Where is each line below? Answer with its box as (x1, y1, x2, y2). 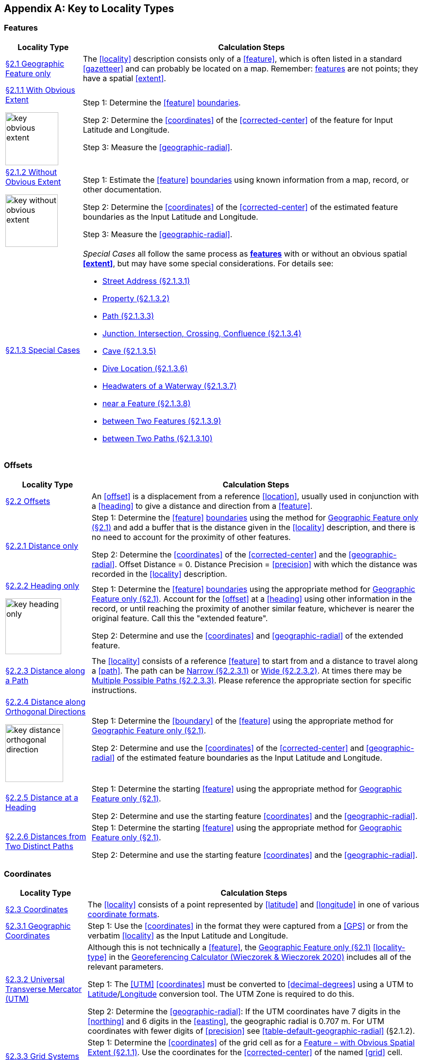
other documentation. (83, 184, 162, 194)
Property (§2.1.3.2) (102, 293, 169, 303)
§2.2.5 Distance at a (5, 792, 78, 802)
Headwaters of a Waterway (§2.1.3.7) (102, 381, 237, 391)
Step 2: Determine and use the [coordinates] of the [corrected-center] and (91, 743, 364, 753)
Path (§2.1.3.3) (102, 311, 154, 321)
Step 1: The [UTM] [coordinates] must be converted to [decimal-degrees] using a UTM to (87, 979, 414, 990)
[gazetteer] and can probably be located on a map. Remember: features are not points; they (83, 63, 418, 73)
